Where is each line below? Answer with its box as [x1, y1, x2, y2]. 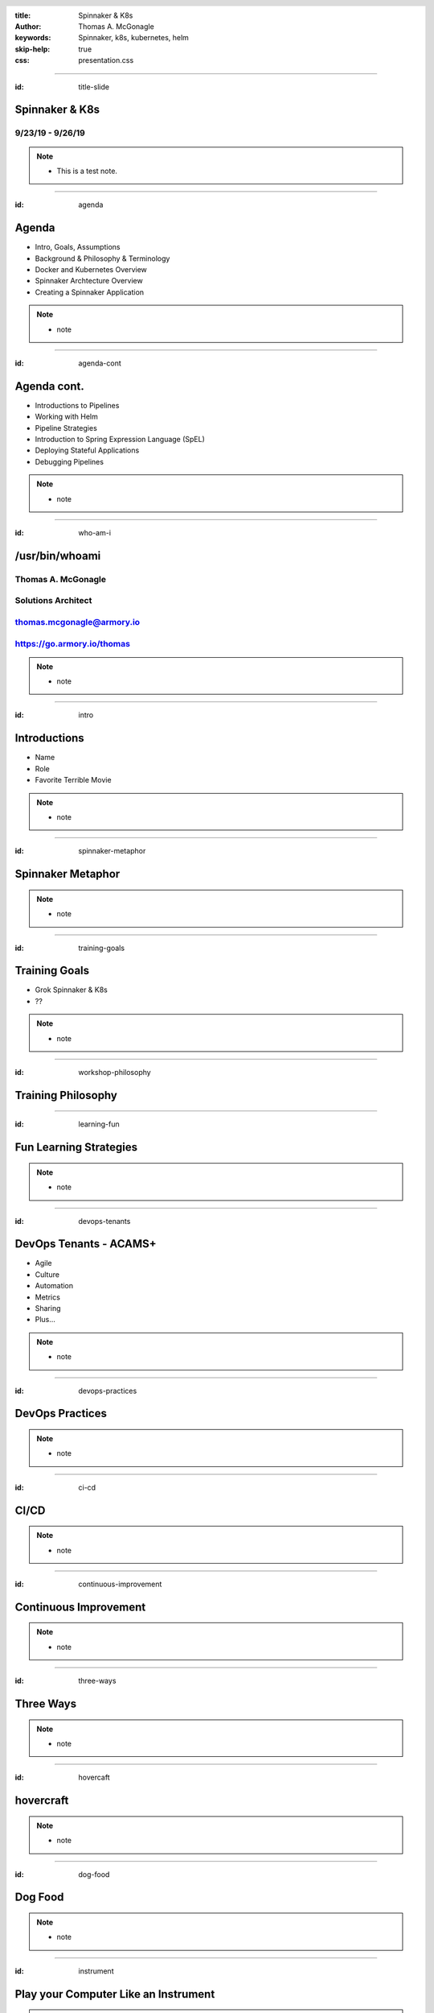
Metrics [35, 1292, 60, 1302]
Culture [35, 1269, 60, 1279]
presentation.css [78, 56, 134, 65]
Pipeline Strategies [35, 423, 98, 432]
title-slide [78, 81, 110, 92]
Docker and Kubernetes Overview [35, 265, 148, 275]
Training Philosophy [14, 1088, 118, 1102]
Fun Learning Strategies [14, 1140, 138, 1155]
